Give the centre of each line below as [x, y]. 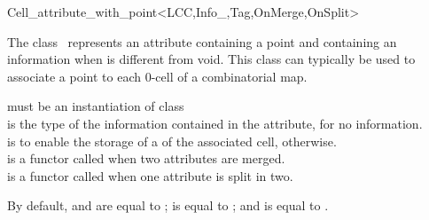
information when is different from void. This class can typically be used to [211, 59]
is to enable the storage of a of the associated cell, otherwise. [172, 141]
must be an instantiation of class [96, 106]
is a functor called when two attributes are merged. [146, 158]
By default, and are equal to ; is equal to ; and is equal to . [168, 205]
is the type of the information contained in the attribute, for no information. [215, 123]
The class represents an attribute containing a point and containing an [202, 41]
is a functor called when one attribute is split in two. [150, 175]
